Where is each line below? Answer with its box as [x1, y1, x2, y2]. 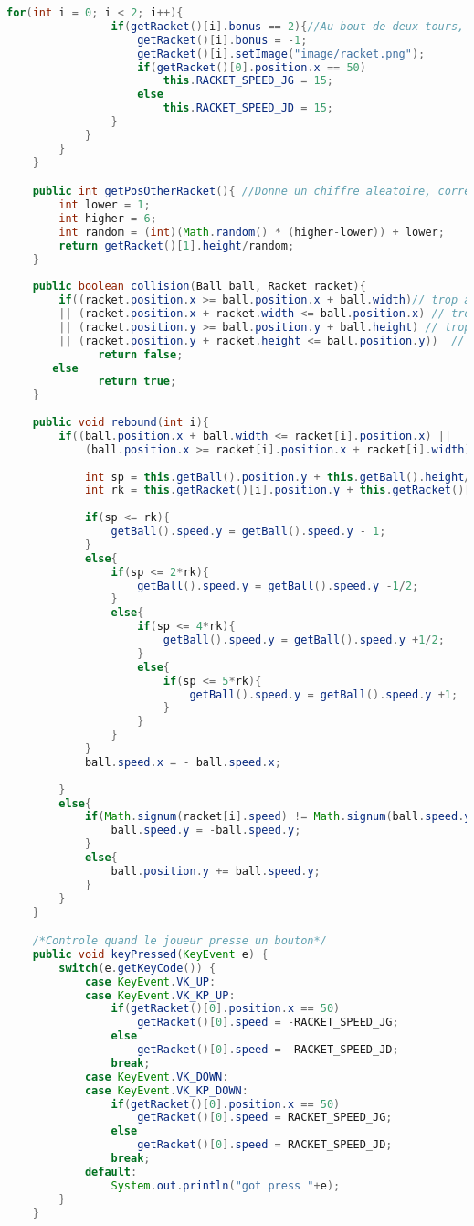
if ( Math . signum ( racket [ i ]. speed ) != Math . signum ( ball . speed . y [84, 810, 471, 824]
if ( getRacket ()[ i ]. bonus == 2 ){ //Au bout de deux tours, [111, 19, 465, 33]
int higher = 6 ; [58, 211, 157, 225]
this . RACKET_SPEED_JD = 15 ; [163, 101, 334, 115]
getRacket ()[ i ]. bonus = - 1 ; [137, 33, 308, 47]
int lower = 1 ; [58, 198, 151, 212]
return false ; [98, 347, 184, 361]
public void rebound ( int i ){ [32, 416, 210, 430]
